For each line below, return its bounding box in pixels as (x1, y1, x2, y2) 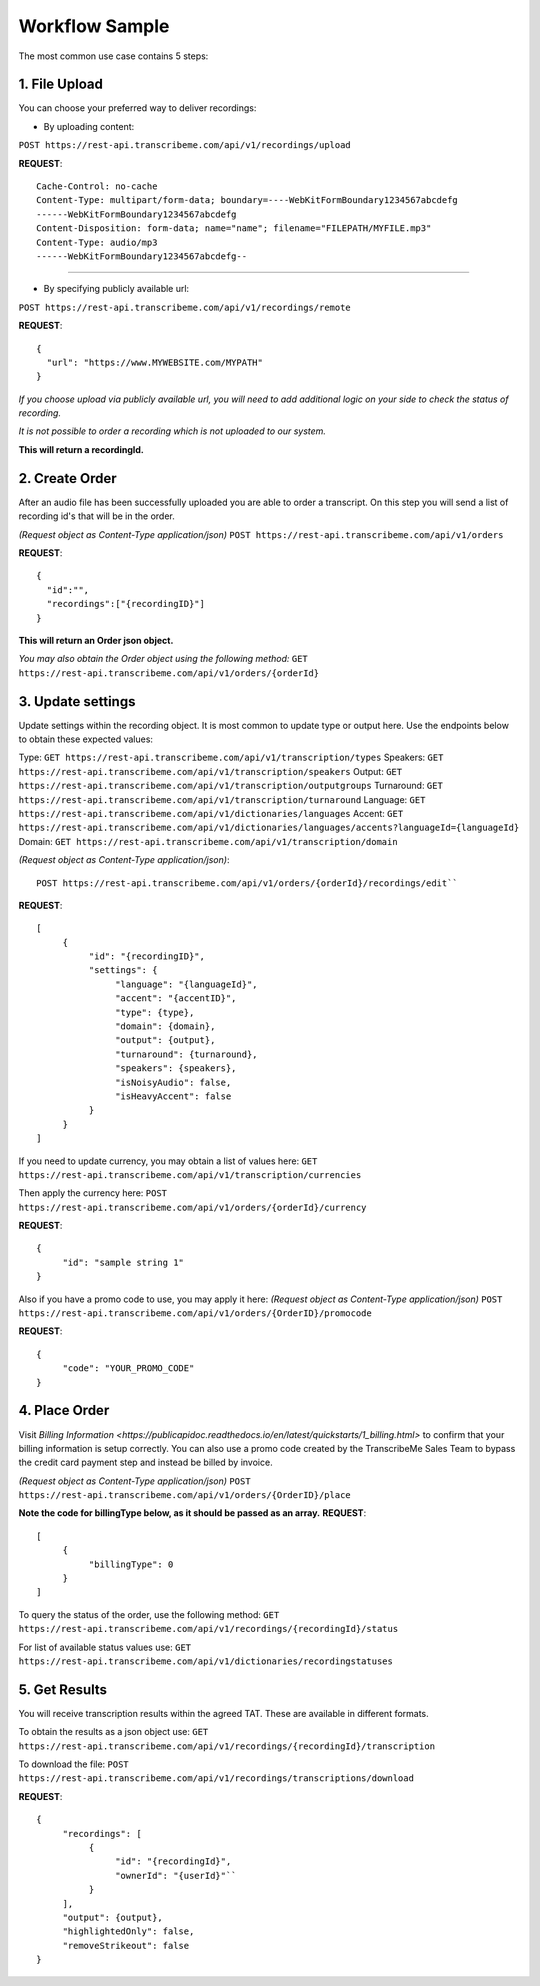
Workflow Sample (18, 15, 170, 37)
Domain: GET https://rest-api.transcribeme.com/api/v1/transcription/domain (18, 835, 399, 847)
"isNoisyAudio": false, (115, 1076, 232, 1088)
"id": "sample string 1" (62, 1256, 185, 1268)
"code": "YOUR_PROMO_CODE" (62, 1363, 195, 1374)
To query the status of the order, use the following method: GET (18, 1608, 280, 1620)
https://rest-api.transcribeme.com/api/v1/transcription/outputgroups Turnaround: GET (18, 780, 444, 792)
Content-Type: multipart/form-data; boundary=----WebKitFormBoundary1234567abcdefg (36, 195, 459, 206)
